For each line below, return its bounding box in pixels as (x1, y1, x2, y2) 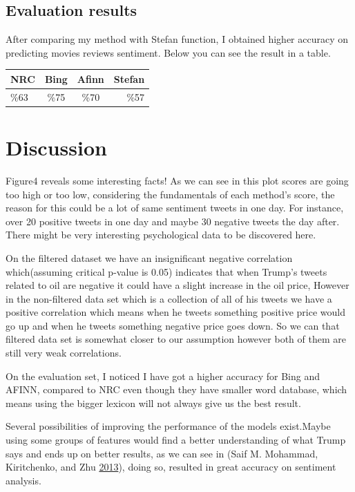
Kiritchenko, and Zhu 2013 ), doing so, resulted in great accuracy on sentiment (6, 460, 336, 474)
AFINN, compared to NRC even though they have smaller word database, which (6, 382, 347, 397)
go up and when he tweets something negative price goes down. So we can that (6, 318, 340, 332)
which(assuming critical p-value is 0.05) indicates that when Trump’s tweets (6, 264, 327, 278)
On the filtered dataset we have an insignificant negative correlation (6, 250, 293, 265)
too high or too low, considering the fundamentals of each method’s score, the (6, 187, 335, 201)
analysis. (6, 473, 41, 487)
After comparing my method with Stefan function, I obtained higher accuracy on (6, 32, 349, 46)
